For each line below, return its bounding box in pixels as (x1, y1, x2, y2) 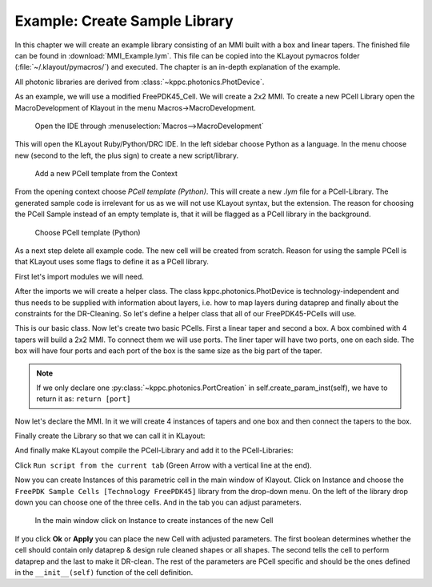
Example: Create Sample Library (14, 12, 234, 30)
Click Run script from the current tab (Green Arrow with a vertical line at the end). (14, 460, 312, 470)
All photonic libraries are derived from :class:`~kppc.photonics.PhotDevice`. (14, 77, 265, 86)
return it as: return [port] (36, 394, 131, 404)
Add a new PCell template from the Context (34, 169, 178, 179)
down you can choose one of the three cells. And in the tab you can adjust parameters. (14, 497, 302, 508)
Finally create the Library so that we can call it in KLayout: (14, 431, 206, 440)
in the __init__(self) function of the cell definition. (14, 568, 194, 577)
